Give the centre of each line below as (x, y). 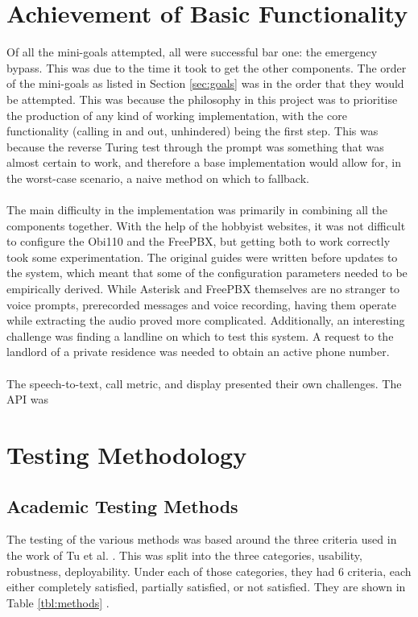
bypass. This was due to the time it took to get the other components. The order (207, 67)
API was (27, 399)
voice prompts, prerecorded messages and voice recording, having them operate (201, 304)
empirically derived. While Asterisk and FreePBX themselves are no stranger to (203, 289)
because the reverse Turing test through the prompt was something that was (195, 146)
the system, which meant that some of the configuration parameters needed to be (207, 273)
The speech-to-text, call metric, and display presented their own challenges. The (204, 383)
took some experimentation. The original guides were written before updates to (202, 257)
